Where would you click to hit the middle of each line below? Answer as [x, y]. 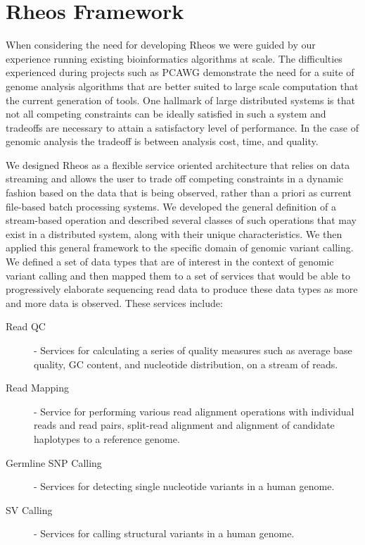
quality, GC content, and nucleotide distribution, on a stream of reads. [186, 364]
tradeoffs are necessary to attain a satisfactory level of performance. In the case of [182, 127]
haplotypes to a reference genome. [107, 438]
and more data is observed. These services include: [114, 302]
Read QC [26, 326]
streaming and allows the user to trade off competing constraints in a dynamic [175, 178]
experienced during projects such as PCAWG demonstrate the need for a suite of [180, 72]
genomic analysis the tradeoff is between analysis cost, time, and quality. [162, 141]
